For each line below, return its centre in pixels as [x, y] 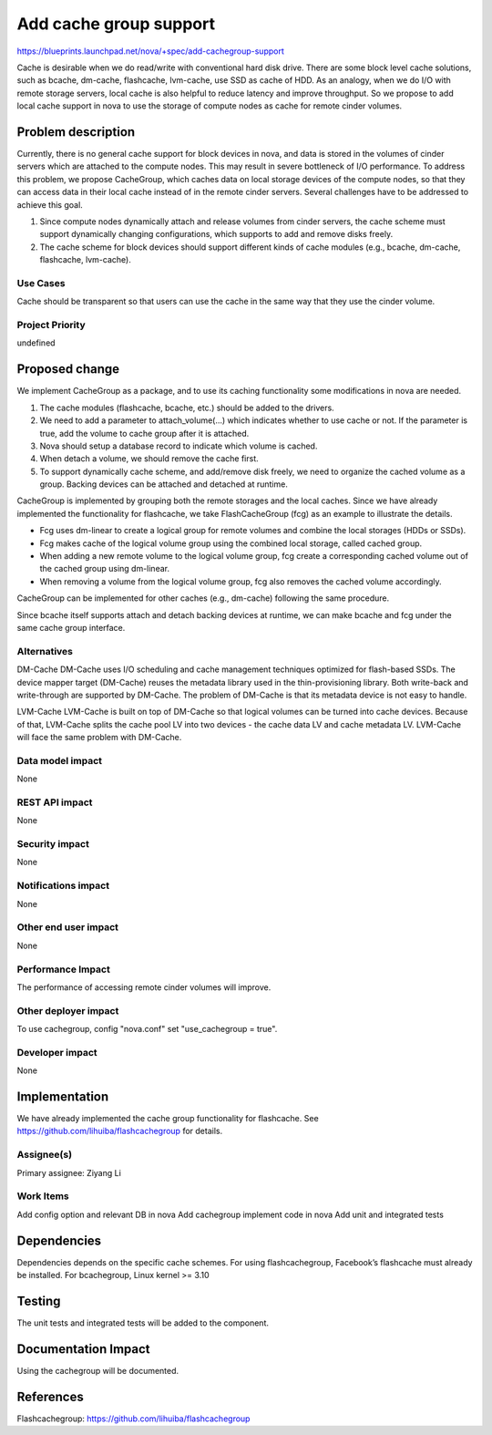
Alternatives [45, 651]
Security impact [53, 844]
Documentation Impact [83, 1349]
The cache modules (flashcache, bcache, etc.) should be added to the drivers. [187, 408]
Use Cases [41, 283]
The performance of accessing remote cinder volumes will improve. [144, 987]
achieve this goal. [50, 204]
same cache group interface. [71, 627]
